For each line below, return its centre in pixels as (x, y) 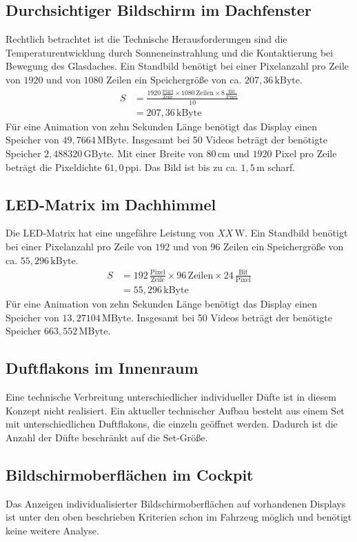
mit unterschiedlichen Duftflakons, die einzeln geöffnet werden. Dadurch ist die (172, 424)
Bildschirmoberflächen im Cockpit (130, 474)
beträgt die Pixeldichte (54, 167)
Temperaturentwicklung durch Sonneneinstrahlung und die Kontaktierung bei (170, 52)
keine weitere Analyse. (52, 530)
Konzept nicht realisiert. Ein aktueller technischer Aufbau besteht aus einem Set (175, 410)
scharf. (282, 167)
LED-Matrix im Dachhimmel (111, 204)
